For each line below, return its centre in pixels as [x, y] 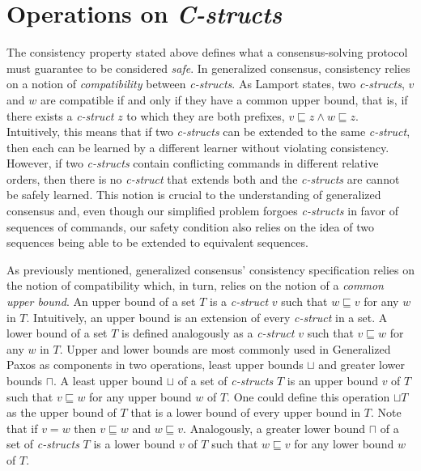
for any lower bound [344, 444]
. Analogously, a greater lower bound [274, 428]
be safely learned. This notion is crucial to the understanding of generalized [194, 195]
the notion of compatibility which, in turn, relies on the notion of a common [195, 285]
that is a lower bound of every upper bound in [246, 412]
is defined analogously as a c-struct [208, 333]
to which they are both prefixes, [206, 115]
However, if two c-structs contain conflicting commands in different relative [193, 163]
